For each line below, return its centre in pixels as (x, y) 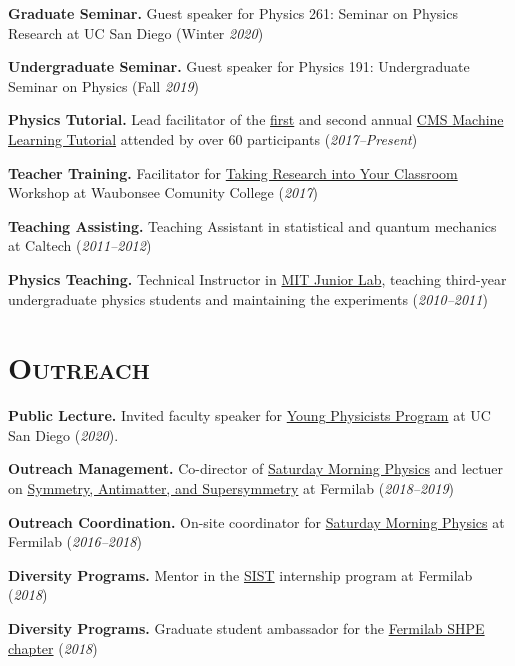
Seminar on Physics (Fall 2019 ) (104, 85)
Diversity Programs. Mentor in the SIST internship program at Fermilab (240, 574)
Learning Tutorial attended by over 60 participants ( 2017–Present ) (213, 138)
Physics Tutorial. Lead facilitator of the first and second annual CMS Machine (256, 119)
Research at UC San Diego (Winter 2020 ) (136, 32)
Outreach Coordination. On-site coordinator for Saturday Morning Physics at (256, 521)
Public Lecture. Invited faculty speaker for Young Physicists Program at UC (249, 415)
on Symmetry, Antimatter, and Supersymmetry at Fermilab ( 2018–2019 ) (231, 488)
